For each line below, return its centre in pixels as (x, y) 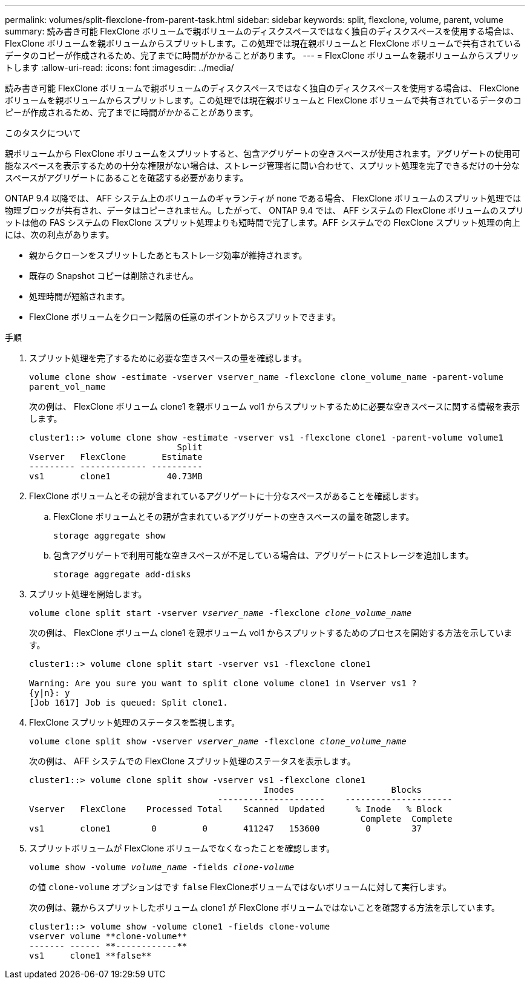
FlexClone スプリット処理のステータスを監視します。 (135, 722)
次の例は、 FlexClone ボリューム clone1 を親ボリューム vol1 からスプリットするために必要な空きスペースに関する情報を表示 (275, 406)
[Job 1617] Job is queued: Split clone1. (129, 703)
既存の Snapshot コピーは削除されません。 (114, 276)
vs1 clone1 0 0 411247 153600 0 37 (226, 828)
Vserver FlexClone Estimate (116, 457)
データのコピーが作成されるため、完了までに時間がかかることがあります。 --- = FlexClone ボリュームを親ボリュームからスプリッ (262, 55)
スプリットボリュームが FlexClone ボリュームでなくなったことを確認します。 (182, 848)
